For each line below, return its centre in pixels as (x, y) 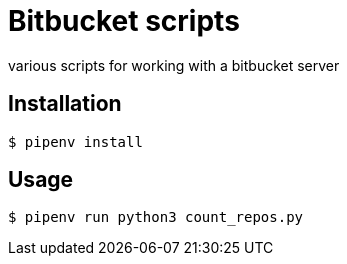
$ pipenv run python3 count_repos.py (156, 217)
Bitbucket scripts (124, 21)
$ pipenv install (75, 141)
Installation (65, 104)
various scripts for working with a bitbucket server (174, 65)
